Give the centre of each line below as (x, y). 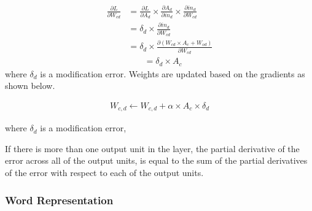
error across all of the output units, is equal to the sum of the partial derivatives (156, 160)
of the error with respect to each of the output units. (104, 172)
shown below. (30, 86)
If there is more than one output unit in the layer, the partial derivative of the (152, 148)
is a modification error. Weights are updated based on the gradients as (173, 73)
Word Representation (59, 200)
